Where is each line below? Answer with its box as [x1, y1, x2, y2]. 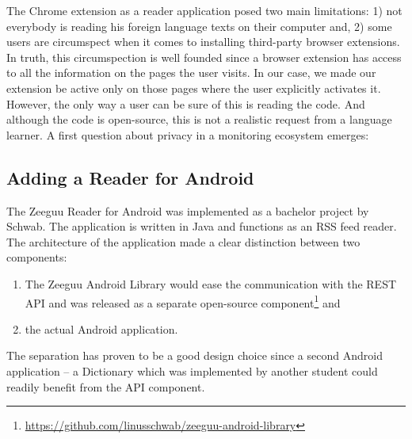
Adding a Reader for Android [6, 165, 254, 189]
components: [6, 249, 67, 265]
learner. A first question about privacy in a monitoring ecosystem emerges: [6, 126, 369, 143]
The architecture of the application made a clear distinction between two [6, 233, 360, 250]
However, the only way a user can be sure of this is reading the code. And [6, 95, 365, 112]
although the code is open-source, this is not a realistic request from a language [6, 111, 392, 128]
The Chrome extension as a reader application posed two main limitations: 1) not [6, 2, 402, 18]
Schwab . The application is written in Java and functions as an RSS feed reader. [6, 218, 397, 235]
